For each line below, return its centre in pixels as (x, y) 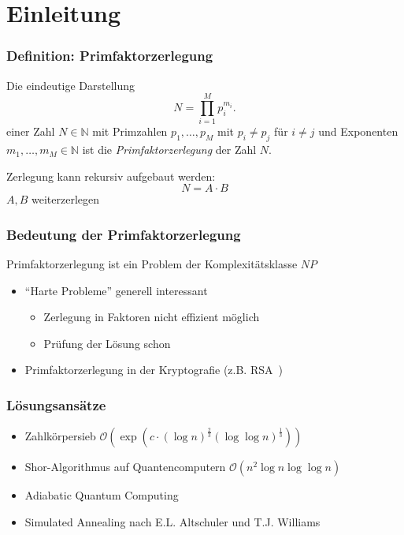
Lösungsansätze (56, 405)
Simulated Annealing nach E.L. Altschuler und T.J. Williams (172, 521)
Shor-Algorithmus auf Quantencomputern (125, 467)
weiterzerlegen (66, 199)
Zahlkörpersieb (60, 436)
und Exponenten (358, 131)
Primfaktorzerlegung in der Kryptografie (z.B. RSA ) (154, 370)
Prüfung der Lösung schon (107, 343)
